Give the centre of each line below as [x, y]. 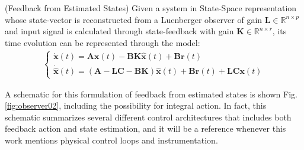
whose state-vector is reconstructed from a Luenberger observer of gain [134, 19]
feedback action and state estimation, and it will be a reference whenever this [145, 128]
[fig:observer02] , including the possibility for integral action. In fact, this [136, 105]
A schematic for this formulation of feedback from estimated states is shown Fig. [151, 94]
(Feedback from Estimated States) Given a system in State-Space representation [151, 8]
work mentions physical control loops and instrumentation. [111, 140]
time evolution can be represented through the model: [103, 42]
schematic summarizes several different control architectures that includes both [148, 117]
